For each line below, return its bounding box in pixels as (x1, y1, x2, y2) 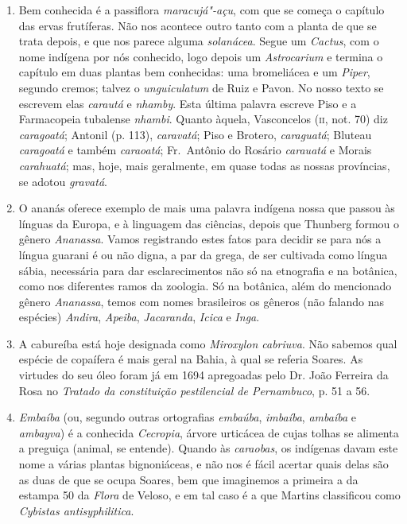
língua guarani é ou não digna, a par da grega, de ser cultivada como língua (18, 246, 388, 262)
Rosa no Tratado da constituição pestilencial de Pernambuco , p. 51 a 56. (18, 382, 370, 398)
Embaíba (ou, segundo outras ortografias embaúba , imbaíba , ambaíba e (18, 409, 356, 425)
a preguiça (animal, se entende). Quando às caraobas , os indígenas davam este (18, 440, 398, 456)
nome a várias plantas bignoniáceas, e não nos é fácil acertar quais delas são (18, 456, 389, 472)
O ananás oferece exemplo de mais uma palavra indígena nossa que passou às (18, 200, 395, 216)
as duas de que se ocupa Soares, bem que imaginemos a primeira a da (18, 471, 359, 487)
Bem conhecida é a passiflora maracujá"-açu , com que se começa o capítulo (18, 2, 385, 17)
